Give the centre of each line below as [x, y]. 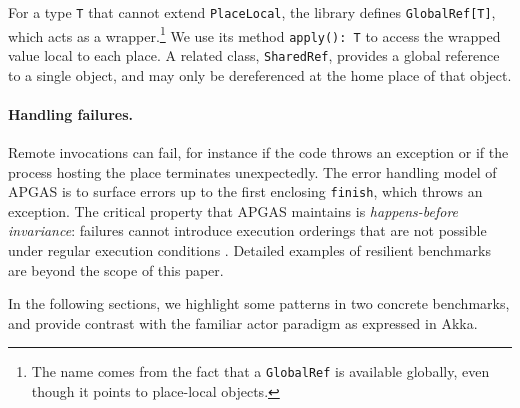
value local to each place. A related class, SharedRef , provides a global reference [254, 54]
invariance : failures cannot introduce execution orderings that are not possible [247, 230]
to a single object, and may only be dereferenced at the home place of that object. [260, 74]
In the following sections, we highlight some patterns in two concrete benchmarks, [259, 303]
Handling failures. [71, 113]
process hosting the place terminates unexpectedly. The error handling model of [252, 171]
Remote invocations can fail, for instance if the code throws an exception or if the [258, 152]
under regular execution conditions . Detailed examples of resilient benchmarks [249, 250]
